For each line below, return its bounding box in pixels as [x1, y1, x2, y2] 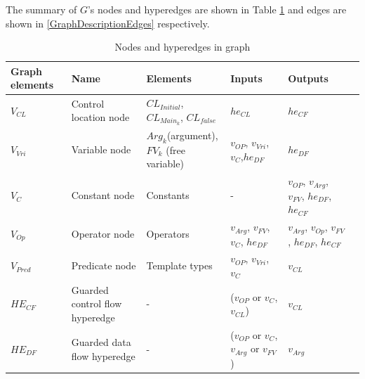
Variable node [71, 142, 131, 157]
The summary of [6, 2, 77, 16]
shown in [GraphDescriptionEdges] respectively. [6, 15, 210, 30]
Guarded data [71, 335, 131, 349]
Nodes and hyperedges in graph [114, 39, 251, 54]
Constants [146, 188, 190, 203]
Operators [146, 226, 190, 241]
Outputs [288, 70, 328, 85]
